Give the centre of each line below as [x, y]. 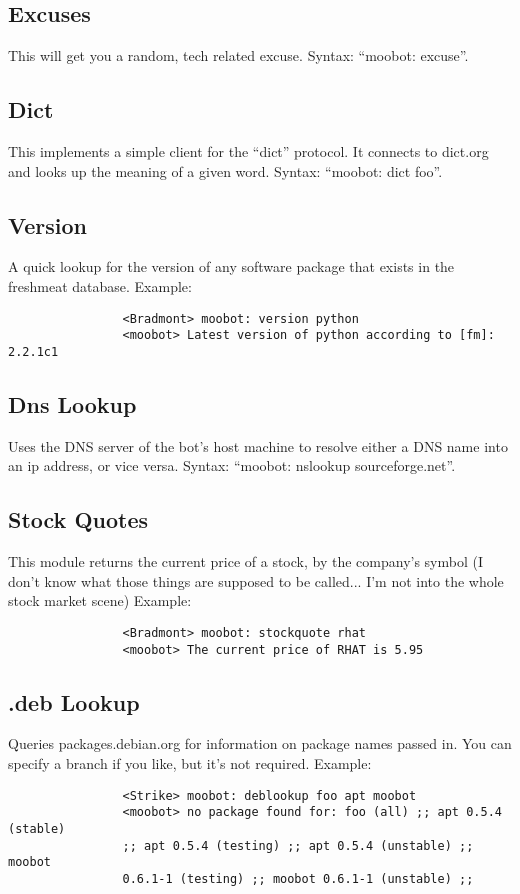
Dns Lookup [72, 403]
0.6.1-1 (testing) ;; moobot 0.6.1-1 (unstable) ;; [298, 878]
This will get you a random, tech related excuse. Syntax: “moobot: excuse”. [238, 55]
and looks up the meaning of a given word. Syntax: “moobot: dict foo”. [225, 170]
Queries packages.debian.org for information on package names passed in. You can [260, 743]
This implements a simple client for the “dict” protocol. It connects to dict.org [248, 151]
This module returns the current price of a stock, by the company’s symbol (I [246, 561]
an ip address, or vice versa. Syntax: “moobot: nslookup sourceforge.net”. [232, 465]
